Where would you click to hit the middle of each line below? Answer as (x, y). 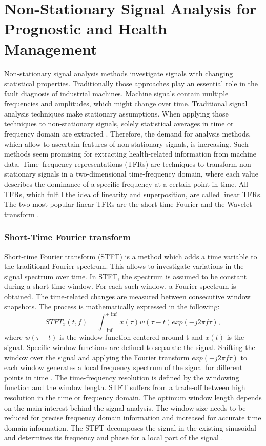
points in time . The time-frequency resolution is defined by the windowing (122, 377)
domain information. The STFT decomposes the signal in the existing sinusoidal (130, 427)
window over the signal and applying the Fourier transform (97, 357)
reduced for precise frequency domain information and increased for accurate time (133, 418)
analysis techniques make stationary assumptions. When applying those (116, 113)
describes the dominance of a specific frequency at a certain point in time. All (126, 184)
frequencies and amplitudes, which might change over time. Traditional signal (126, 103)
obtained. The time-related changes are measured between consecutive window (127, 296)
